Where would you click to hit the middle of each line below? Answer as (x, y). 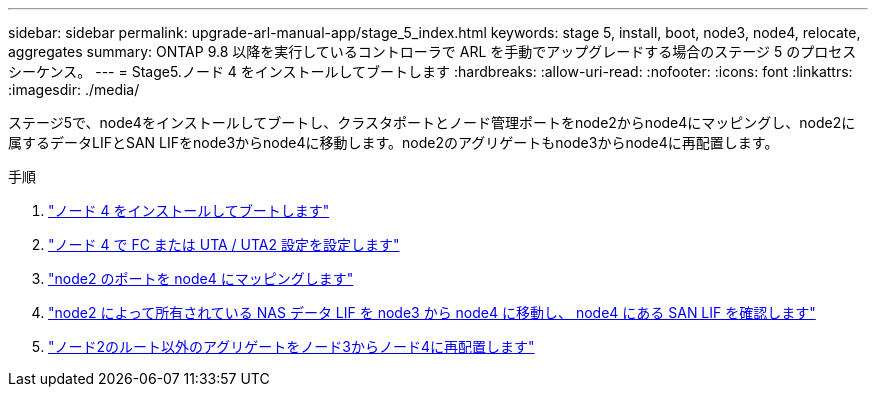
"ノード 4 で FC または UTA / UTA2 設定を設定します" (224, 244)
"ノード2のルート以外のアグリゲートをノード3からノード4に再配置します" (291, 346)
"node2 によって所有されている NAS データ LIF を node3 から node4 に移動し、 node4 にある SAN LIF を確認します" (432, 312)
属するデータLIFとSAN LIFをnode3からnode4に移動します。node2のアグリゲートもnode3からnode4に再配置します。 (393, 142)
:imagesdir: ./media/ (74, 89)
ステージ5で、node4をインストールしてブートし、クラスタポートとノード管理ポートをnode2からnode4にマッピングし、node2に (432, 122)
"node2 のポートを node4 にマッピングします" (201, 278)
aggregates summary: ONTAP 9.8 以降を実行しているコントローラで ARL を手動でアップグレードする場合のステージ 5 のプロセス (432, 51)
